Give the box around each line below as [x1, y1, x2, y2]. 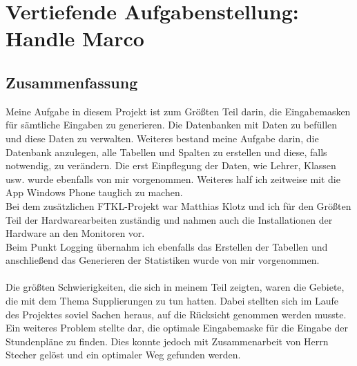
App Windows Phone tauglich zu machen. [6, 185, 183, 200]
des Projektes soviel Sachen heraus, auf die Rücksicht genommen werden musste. [6, 307, 347, 321]
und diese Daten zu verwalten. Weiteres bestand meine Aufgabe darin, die [6, 131, 319, 145]
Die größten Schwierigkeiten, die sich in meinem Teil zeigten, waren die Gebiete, [6, 280, 345, 294]
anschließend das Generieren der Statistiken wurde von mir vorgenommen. [6, 253, 320, 267]
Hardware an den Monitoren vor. [6, 226, 145, 240]
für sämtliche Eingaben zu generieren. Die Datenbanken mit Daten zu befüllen [6, 117, 338, 132]
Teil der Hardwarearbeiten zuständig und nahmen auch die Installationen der [6, 212, 333, 227]
